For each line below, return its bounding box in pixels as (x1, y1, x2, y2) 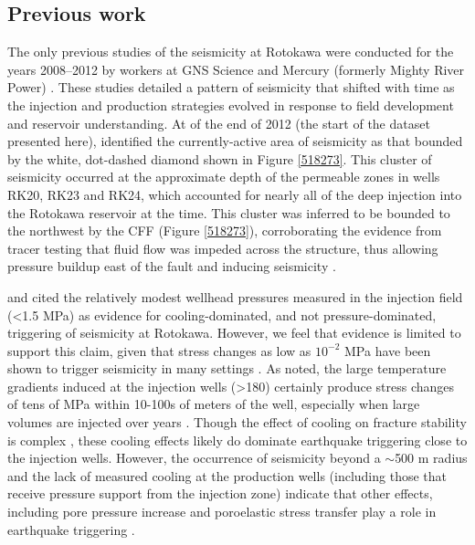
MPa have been (344, 341, 431, 360)
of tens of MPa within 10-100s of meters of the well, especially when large (7, 394, 420, 414)
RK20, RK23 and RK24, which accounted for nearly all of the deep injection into (7, 184, 462, 204)
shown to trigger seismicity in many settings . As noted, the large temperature (7, 359, 447, 378)
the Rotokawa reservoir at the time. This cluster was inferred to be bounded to (7, 203, 450, 222)
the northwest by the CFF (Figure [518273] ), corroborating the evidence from (7, 221, 442, 240)
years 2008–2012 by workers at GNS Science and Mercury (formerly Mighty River (7, 59, 465, 79)
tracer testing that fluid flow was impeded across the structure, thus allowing (7, 238, 438, 257)
